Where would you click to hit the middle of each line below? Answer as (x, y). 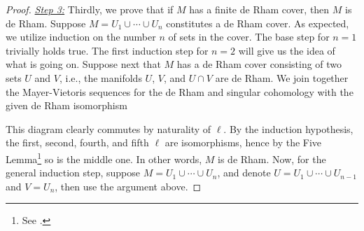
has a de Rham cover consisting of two (259, 64)
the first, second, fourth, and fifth (77, 142)
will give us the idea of (287, 50)
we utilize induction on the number (81, 37)
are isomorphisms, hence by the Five (243, 142)
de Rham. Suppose (46, 23)
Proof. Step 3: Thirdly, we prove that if (90, 9)
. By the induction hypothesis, (288, 128)
